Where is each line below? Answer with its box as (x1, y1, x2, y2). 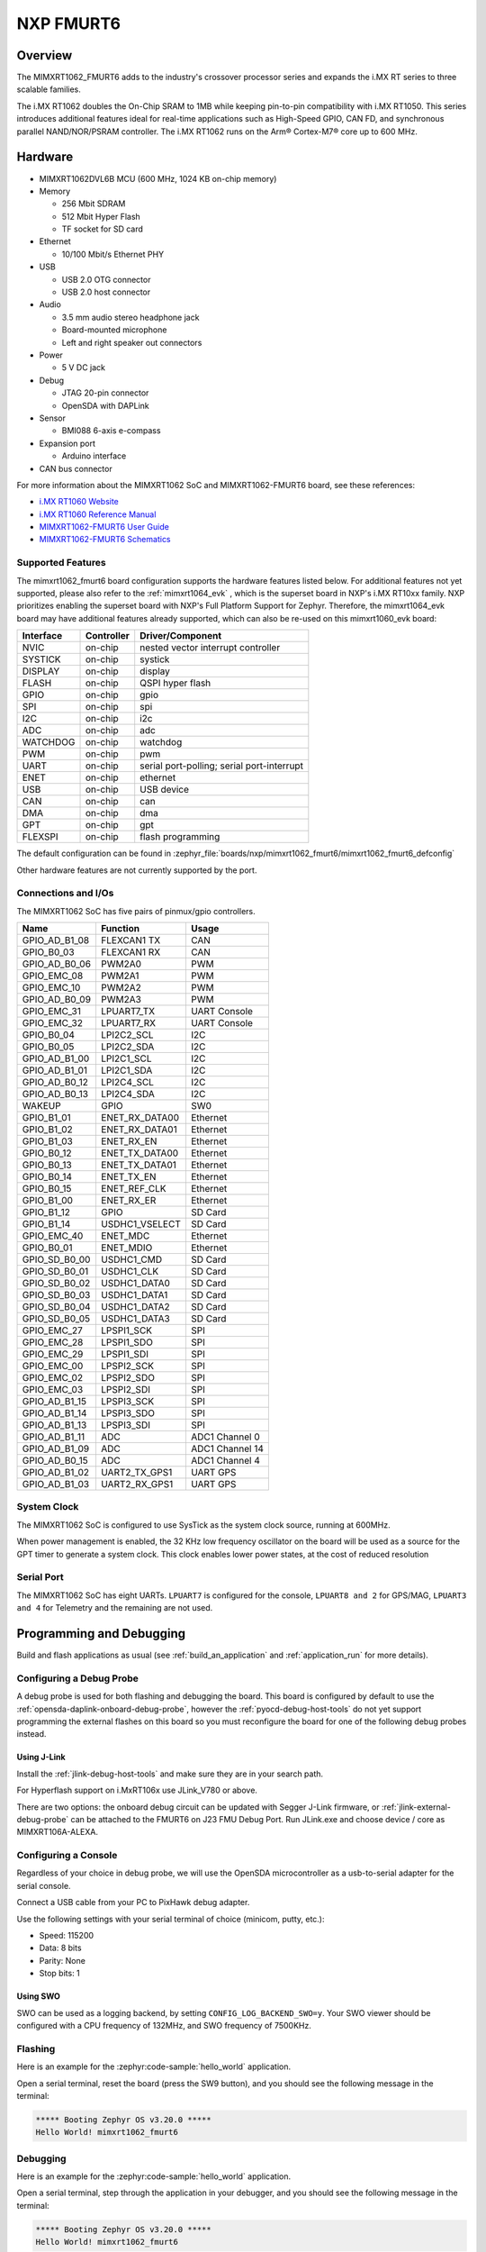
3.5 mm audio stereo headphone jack (61, 312, 200, 322)
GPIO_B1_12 (22, 1206, 71, 1219)
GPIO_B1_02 (22, 1123, 74, 1136)
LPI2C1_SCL (100, 1052, 152, 1065)
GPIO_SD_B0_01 (22, 1266, 89, 1278)
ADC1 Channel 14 (190, 1442, 265, 1455)
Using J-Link (16, 1752, 67, 1763)
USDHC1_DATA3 (100, 1312, 170, 1325)
